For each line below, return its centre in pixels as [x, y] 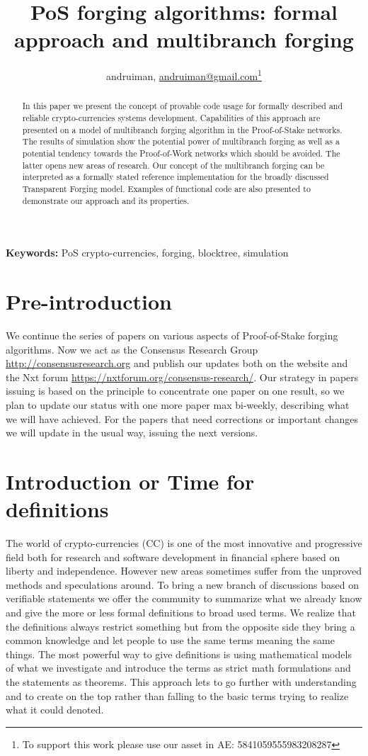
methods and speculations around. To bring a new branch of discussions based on [182, 584]
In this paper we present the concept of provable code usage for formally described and [183, 106]
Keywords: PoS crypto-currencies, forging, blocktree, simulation [147, 253]
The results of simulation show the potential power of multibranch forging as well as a [181, 141]
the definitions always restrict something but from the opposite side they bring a [180, 626]
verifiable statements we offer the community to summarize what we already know [184, 598]
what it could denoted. [55, 710]
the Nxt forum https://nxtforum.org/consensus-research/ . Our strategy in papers [182, 377]
